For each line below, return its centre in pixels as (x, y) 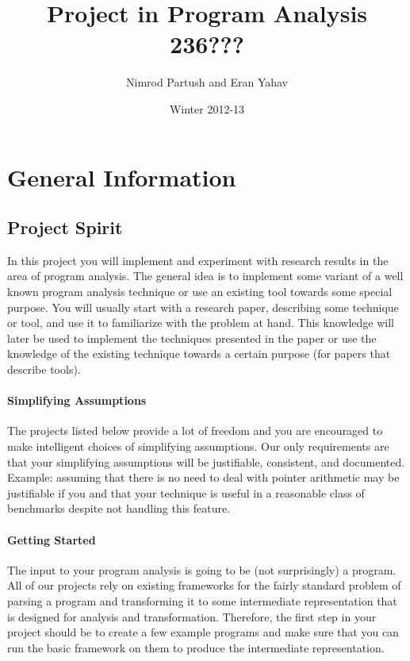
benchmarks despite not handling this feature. (119, 508)
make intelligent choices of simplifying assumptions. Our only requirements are (198, 446)
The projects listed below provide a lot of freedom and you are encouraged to (195, 430)
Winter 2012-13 (207, 108)
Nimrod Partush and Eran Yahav (207, 82)
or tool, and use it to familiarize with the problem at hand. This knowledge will (201, 323)
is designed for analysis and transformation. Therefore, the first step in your (192, 616)
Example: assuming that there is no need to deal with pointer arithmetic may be (203, 477)
